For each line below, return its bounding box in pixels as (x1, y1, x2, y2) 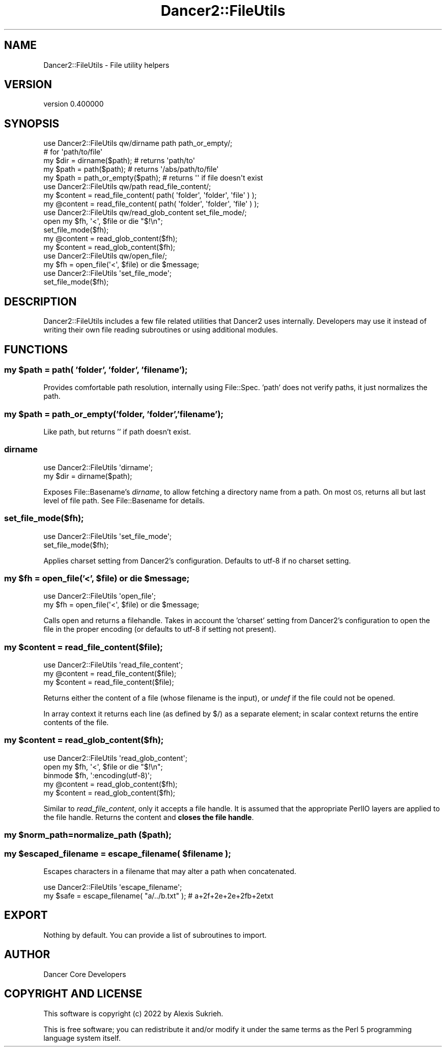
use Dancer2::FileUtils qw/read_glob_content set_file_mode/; (43, 208, 247, 217)
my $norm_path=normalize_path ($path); (4, 830, 172, 840)
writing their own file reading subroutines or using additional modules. (43, 325, 278, 335)
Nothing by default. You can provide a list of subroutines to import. (43, 930, 267, 939)
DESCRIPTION (4, 295, 77, 308)
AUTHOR (4, 948, 50, 961)
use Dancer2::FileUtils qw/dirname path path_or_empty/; (43, 139, 233, 148)
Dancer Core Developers (43, 969, 126, 979)
